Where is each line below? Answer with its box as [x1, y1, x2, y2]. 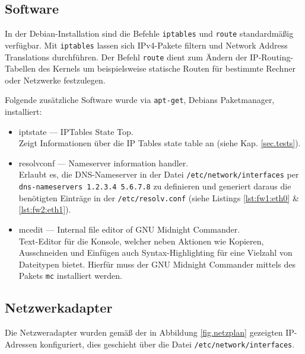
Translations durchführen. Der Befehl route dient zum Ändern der [5, 50, 247, 63]
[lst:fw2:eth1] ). [18, 203, 71, 215]
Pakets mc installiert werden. [18, 269, 122, 282]
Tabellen [5, 62, 36, 75]
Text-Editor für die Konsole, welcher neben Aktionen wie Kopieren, [18, 234, 264, 247]
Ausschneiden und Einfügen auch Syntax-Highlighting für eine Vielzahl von [18, 246, 293, 259]
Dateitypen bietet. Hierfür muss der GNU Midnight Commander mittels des [18, 258, 296, 270]
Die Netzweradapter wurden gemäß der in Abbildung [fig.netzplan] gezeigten [5, 326, 283, 339]
